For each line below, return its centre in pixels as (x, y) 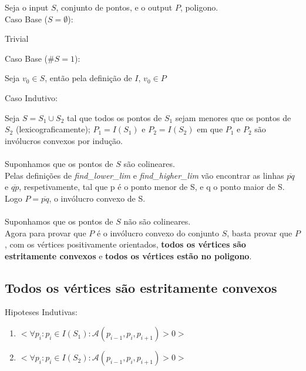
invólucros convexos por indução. (64, 140)
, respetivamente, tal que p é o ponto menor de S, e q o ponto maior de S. (152, 187)
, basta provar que (260, 233)
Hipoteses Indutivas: (41, 312)
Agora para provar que (46, 233)
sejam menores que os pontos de (233, 117)
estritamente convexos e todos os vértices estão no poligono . (128, 255)
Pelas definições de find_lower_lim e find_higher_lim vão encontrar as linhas (144, 175)
